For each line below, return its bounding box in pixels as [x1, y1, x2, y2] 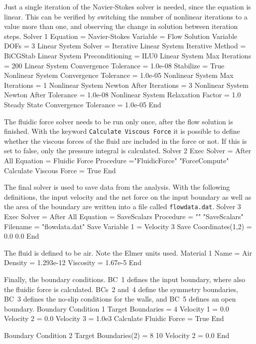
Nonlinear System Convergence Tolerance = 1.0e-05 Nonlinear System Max [4, 70, 234, 80]
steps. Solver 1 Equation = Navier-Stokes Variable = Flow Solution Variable [4, 30, 238, 41]
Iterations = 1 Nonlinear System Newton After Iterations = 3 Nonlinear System [4, 79, 249, 90]
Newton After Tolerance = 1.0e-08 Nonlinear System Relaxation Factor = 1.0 [4, 89, 241, 100]
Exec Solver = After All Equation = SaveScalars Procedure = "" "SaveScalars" [4, 211, 244, 221]
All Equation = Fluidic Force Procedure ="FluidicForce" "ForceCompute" [4, 155, 229, 165]
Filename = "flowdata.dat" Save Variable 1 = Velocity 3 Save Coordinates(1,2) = [4, 221, 252, 231]
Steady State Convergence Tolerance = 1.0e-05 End [4, 99, 161, 109]
